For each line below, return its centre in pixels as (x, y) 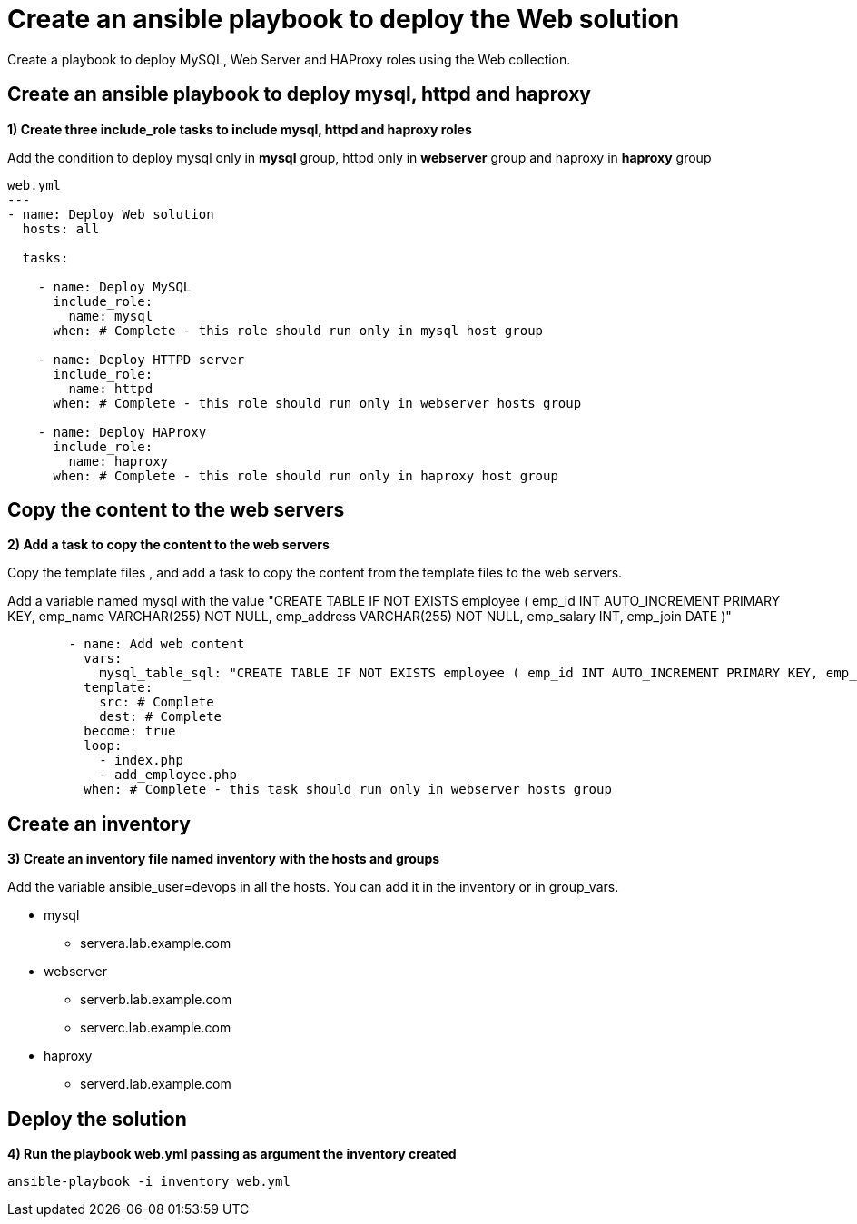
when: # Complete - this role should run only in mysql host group (298, 330)
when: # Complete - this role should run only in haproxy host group (305, 475)
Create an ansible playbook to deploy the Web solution (344, 19)
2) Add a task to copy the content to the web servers (168, 545)
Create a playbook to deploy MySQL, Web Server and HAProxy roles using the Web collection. (289, 59)
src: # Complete (157, 702)
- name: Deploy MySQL (114, 286)
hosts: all (61, 228)
